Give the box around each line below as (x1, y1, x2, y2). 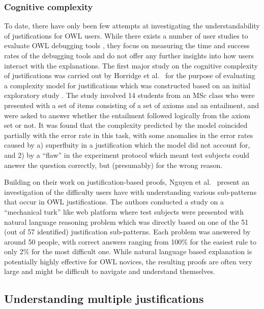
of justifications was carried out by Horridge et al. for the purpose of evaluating (4, 70, 255, 81)
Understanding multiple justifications (4, 291, 204, 306)
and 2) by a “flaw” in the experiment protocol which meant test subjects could (4, 149, 250, 160)
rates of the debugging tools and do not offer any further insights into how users (4, 50, 254, 60)
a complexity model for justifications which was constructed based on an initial (4, 80, 251, 90)
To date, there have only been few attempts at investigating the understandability (4, 20, 260, 31)
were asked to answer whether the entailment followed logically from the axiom (4, 110, 251, 120)
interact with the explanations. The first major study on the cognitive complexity (4, 60, 258, 71)
